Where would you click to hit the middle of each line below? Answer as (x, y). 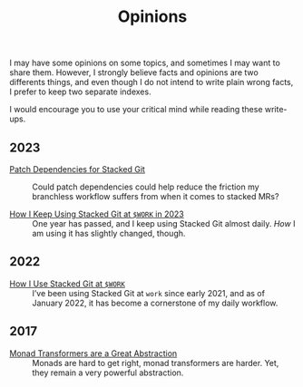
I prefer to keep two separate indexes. (80, 92)
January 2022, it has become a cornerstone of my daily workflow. (155, 303)
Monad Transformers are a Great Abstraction (93, 353)
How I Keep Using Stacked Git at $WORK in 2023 (97, 214)
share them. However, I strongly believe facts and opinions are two (134, 73)
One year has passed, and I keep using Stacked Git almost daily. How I (164, 223)
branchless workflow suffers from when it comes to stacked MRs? (156, 196)
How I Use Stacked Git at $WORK (67, 284)
